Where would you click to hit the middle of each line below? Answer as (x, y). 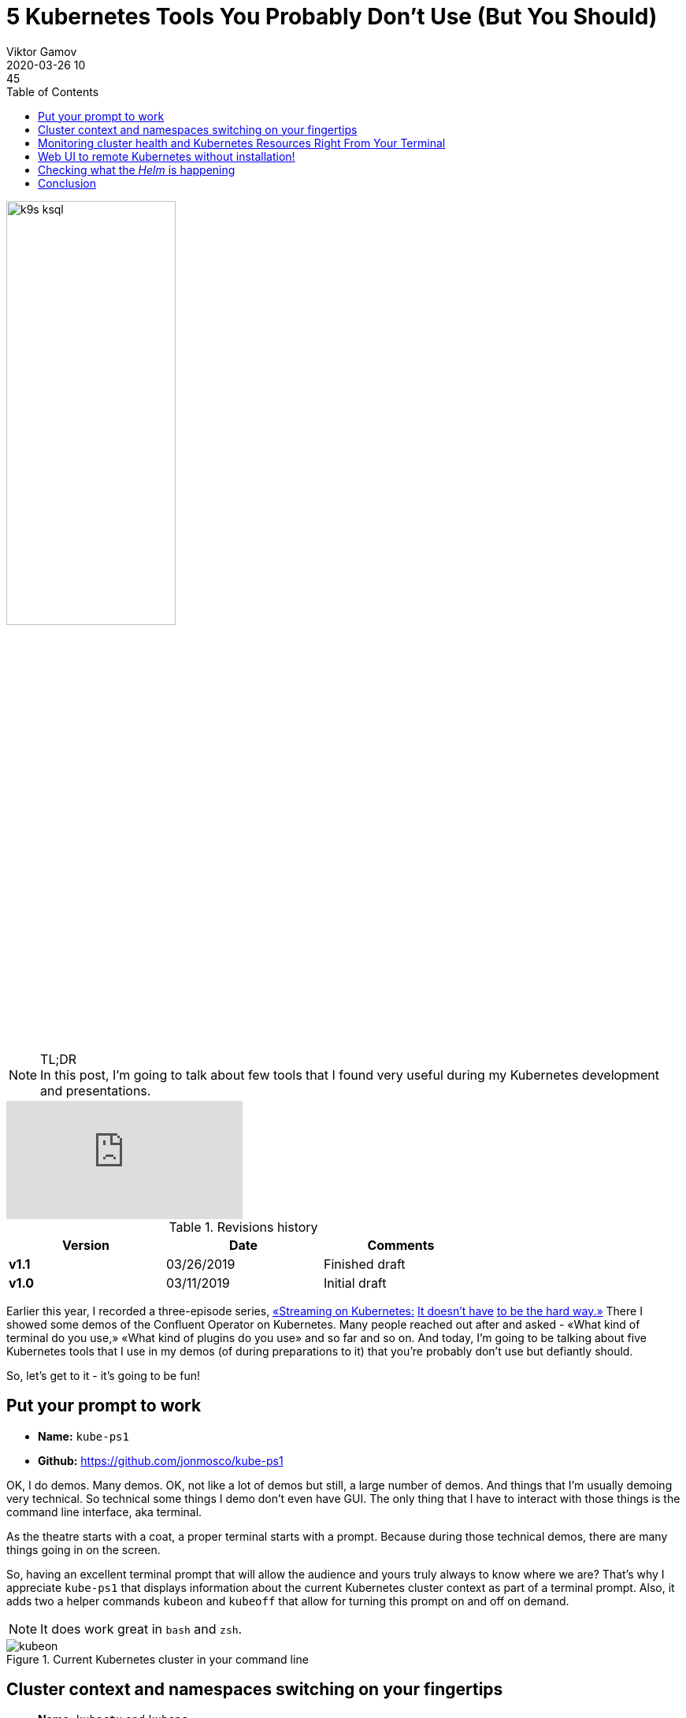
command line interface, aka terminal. (104, 1512)
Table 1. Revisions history (243, 1227)
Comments (401, 1245)
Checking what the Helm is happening (137, 169)
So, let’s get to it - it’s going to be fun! (103, 1375)
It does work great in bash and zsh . (141, 1629)
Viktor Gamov (42, 51)
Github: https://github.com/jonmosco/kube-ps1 (161, 1460)
